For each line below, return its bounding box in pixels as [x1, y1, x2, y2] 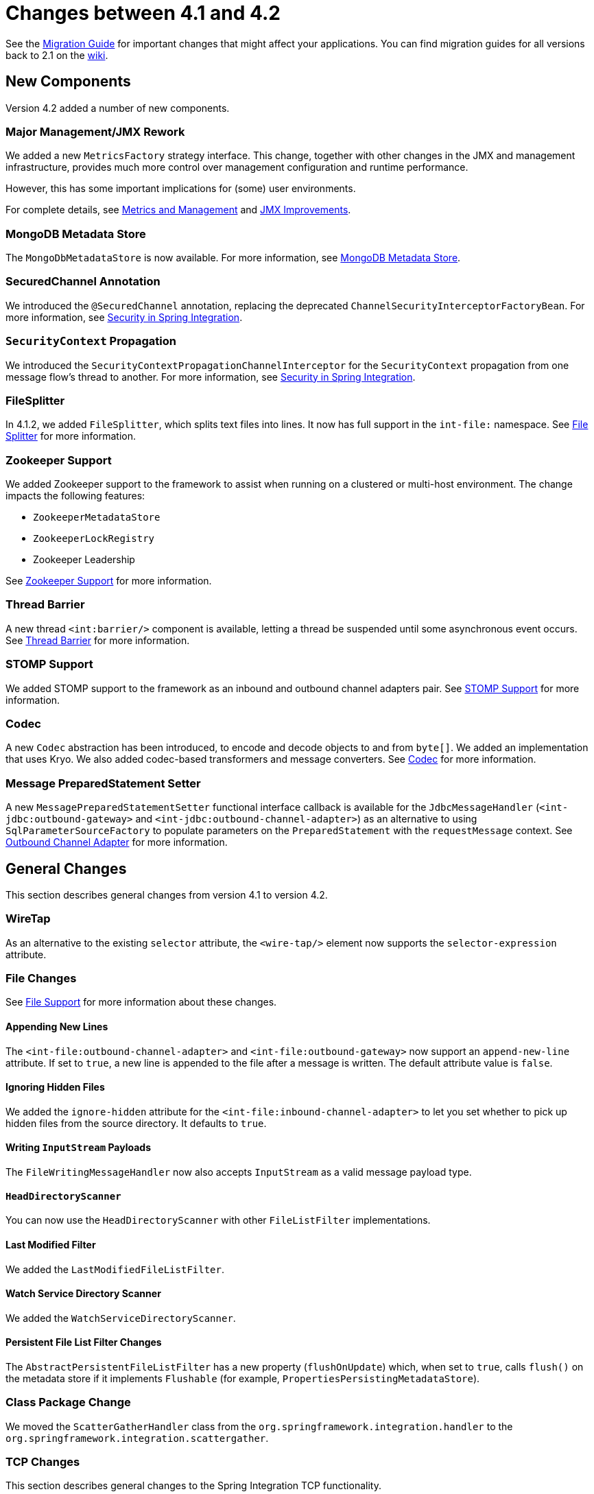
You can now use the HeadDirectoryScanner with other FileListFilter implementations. [5, 1214, 431, 1226]
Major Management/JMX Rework [5, 124, 185, 139]
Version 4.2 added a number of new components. [5, 102, 230, 114]
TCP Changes [5, 1455, 80, 1469]
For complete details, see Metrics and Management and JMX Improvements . [5, 204, 351, 216]
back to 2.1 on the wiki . [5, 49, 108, 61]
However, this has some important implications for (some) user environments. [5, 182, 356, 195]
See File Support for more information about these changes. [5, 996, 277, 1008]
